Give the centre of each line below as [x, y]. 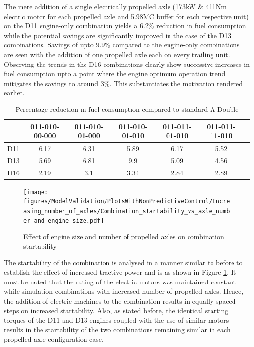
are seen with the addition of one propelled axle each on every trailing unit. [117, 54]
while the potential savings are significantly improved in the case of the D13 [118, 35]
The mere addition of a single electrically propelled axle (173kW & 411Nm [115, 6]
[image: [36, 192]
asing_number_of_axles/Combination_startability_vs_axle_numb [127, 211]
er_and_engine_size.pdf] [64, 221]
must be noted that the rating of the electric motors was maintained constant [120, 281]
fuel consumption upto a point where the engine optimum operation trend [115, 74]
